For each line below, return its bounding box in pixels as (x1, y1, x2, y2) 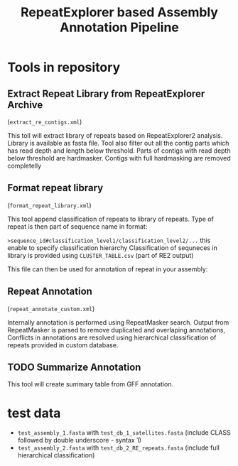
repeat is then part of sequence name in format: (7, 222, 148, 231)
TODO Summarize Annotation (7, 362, 141, 374)
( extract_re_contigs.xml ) (7, 118, 82, 126)
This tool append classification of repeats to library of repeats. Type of (7, 215, 215, 223)
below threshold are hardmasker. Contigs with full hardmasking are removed (7, 154, 231, 162)
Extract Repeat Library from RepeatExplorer (7, 87, 205, 99)
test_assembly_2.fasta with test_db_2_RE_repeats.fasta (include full (17, 443, 220, 452)
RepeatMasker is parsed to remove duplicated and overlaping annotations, (7, 325, 226, 334)
